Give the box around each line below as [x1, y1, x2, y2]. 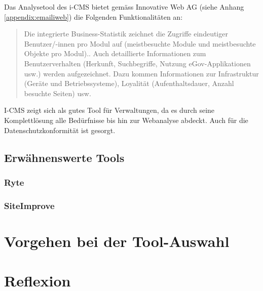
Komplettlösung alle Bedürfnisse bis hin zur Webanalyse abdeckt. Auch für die [4, 114, 248, 125]
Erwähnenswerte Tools [4, 149, 125, 165]
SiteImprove [4, 199, 55, 212]
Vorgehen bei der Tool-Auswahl [4, 230, 230, 251]
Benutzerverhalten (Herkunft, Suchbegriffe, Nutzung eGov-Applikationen [24, 58, 251, 68]
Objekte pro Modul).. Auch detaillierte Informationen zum [24, 48, 206, 59]
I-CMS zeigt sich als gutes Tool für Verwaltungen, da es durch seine [4, 105, 215, 115]
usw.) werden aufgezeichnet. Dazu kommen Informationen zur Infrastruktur [24, 68, 259, 78]
